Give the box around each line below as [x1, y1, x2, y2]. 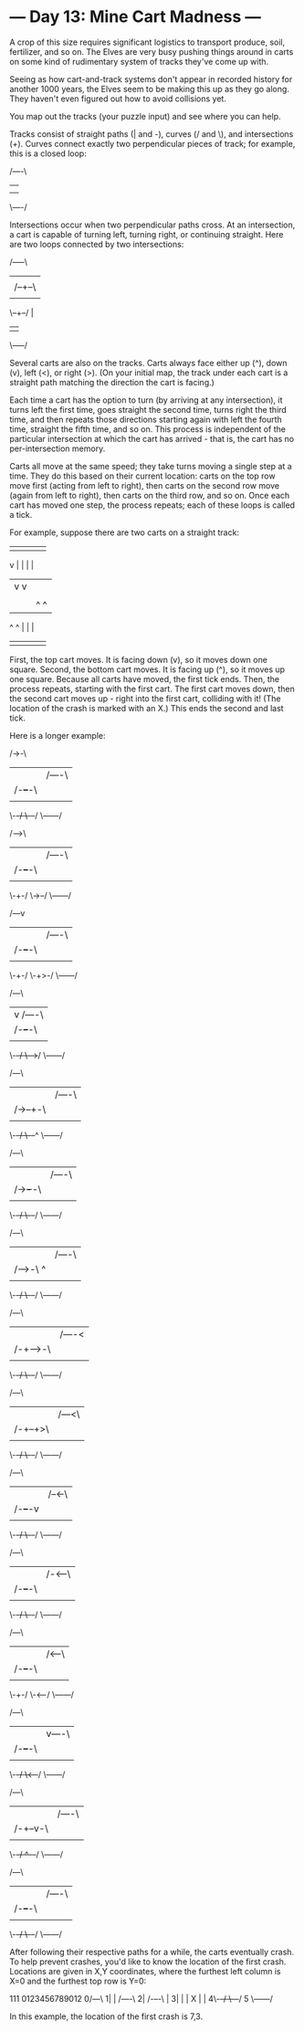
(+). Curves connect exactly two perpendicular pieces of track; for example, [9, 138, 296, 149]
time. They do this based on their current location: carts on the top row [9, 470, 276, 481]
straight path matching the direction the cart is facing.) [9, 376, 215, 387]
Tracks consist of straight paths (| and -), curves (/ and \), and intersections [9, 128, 294, 139]
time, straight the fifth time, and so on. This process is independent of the [9, 423, 286, 435]
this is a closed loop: [9, 148, 87, 159]
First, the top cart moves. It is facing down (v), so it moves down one [9, 654, 267, 665]
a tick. [9, 509, 33, 520]
